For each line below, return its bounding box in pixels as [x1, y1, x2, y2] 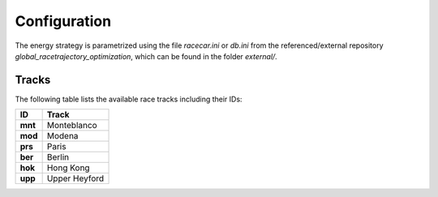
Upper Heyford [46, 173, 105, 184]
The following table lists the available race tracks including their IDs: [15, 94, 243, 104]
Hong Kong [46, 162, 90, 173]
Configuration [15, 12, 112, 30]
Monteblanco [46, 120, 97, 131]
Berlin [46, 152, 69, 163]
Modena [46, 131, 79, 142]
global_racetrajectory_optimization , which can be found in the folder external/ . [15, 51, 277, 61]
